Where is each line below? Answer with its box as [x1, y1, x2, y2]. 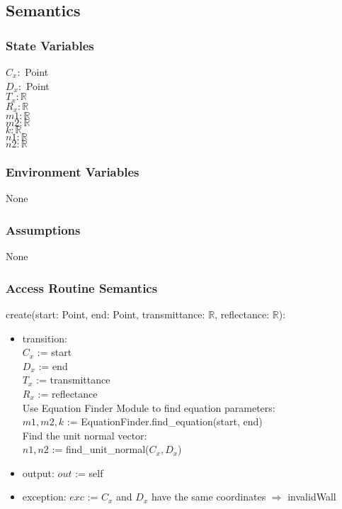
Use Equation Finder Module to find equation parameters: [22, 400, 275, 415]
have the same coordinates [151, 489, 266, 504]
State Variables [6, 36, 94, 54]
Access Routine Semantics [6, 279, 158, 296]
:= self [75, 465, 103, 480]
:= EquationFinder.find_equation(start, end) [67, 414, 263, 429]
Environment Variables [6, 163, 139, 181]
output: [22, 465, 55, 480]
